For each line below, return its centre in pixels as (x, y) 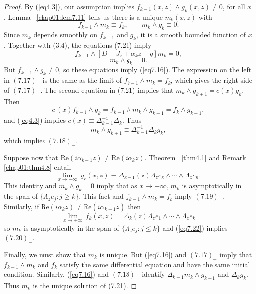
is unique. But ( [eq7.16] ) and (143, 254)
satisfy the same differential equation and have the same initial (155, 264)
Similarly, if (21, 206)
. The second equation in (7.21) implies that (107, 89)
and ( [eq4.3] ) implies (35, 120)
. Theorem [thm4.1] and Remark (195, 157)
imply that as (117, 186)
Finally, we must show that (45, 254)
